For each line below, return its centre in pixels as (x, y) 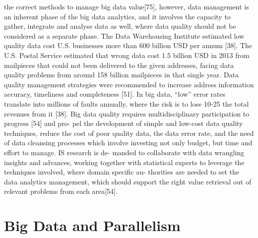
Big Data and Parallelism (92, 225)
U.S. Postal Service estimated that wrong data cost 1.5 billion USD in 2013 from (127, 55)
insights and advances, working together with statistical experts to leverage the (124, 162)
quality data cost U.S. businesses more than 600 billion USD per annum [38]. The (128, 45)
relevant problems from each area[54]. (61, 191)
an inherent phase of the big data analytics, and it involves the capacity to (117, 16)
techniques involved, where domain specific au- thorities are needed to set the (122, 172)
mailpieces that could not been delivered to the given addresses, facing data (119, 65)
